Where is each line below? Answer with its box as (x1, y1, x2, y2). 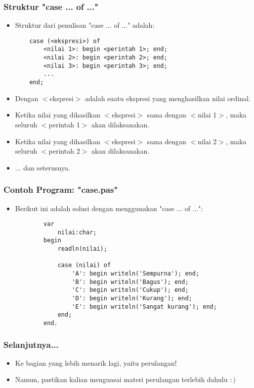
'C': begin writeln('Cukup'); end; (72, 286, 189, 294)
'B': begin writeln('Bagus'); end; (72, 278, 189, 285)
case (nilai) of (57, 262, 111, 269)
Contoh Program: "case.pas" (3, 183, 118, 196)
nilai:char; (57, 228, 97, 236)
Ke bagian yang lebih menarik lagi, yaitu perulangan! (15, 357, 177, 368)
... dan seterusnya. (15, 162, 70, 172)
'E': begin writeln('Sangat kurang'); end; (72, 303, 217, 310)
